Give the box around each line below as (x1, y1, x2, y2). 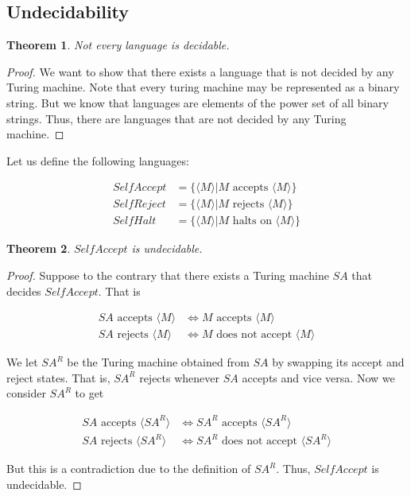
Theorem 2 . (6, 240, 71, 257)
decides (6, 282, 41, 299)
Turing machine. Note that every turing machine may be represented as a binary (6, 79, 400, 95)
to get (75, 385, 104, 401)
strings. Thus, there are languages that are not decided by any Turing (6, 110, 347, 126)
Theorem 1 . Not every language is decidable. (6, 37, 230, 53)
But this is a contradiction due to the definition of (6, 460, 251, 477)
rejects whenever (139, 369, 220, 386)
